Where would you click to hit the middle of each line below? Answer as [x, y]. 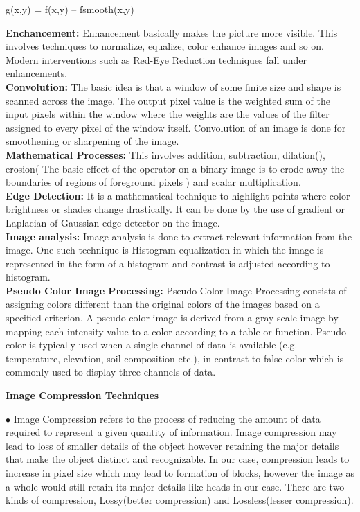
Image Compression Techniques [82, 395]
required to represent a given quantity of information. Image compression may [171, 432]
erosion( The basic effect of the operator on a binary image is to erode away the [175, 168]
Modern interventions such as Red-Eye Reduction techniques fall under [156, 59]
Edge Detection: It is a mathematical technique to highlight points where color [178, 195]
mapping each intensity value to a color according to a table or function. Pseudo [176, 331]
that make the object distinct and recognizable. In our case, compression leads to [178, 459]
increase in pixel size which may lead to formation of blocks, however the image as [180, 473]
